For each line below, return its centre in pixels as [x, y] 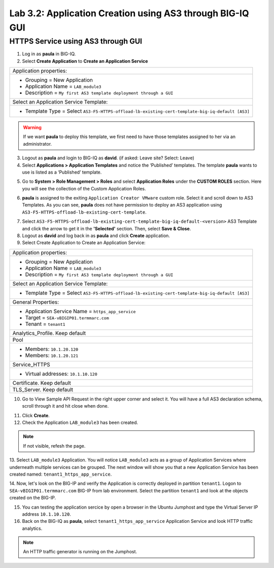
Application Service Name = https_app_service [80, 311]
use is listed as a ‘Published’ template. [62, 172]
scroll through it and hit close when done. [65, 406]
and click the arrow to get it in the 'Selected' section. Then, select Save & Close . [107, 228]
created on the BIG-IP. [32, 498]
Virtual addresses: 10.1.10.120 [61, 374]
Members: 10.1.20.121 [52, 355]
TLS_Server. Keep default [43, 389]
